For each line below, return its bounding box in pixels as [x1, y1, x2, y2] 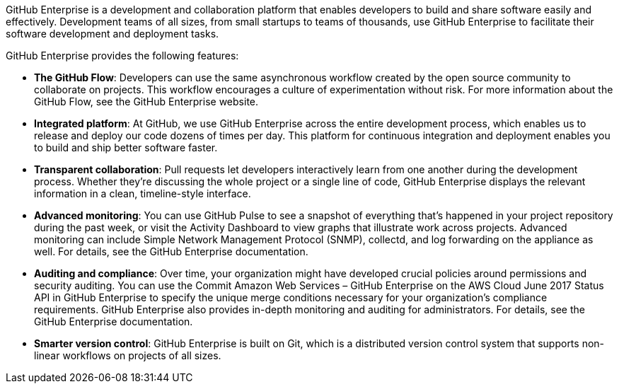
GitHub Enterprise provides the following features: [6, 50, 239, 62]
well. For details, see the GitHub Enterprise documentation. [34, 245, 308, 257]
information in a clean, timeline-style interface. [34, 187, 251, 199]
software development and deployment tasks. [6, 28, 219, 40]
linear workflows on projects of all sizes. [34, 349, 221, 361]
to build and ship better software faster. [34, 141, 218, 153]
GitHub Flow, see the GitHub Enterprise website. [34, 95, 259, 108]
